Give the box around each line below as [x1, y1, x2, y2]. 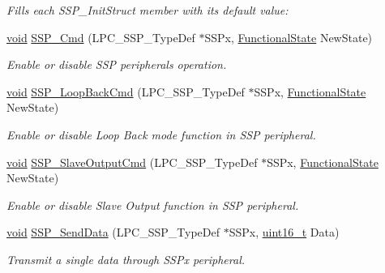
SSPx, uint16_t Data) [229, 224, 340, 241]
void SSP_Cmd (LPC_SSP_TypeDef [6, 28, 195, 45]
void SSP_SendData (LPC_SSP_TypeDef [6, 224, 220, 241]
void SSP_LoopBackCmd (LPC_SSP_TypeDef [6, 83, 245, 100]
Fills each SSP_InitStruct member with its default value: [6, 2, 289, 18]
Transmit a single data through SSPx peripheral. [6, 250, 246, 267]
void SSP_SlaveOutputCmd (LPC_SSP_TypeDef [6, 153, 258, 170]
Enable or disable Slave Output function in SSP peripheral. [6, 196, 299, 213]
